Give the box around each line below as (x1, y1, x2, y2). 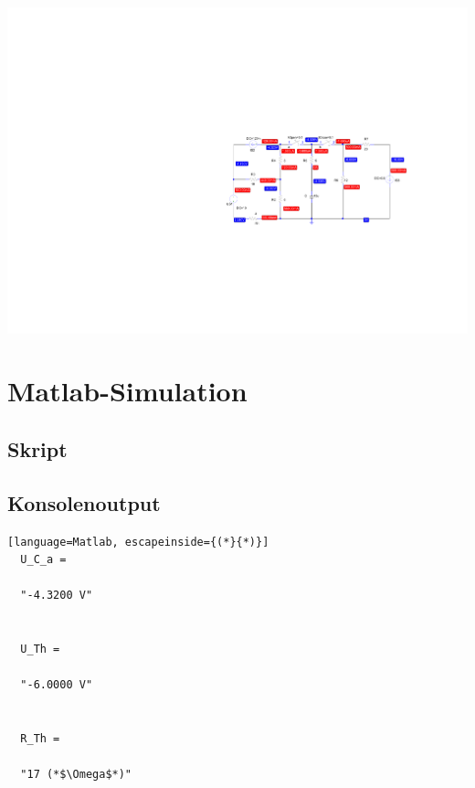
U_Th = (20, 643, 60, 656)
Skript (7, 435, 68, 463)
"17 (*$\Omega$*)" (20, 768, 132, 782)
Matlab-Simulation (7, 372, 248, 410)
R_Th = (20, 732, 60, 746)
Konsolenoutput (7, 488, 161, 516)
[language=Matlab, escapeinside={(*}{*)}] (7, 535, 269, 548)
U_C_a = (20, 553, 67, 567)
